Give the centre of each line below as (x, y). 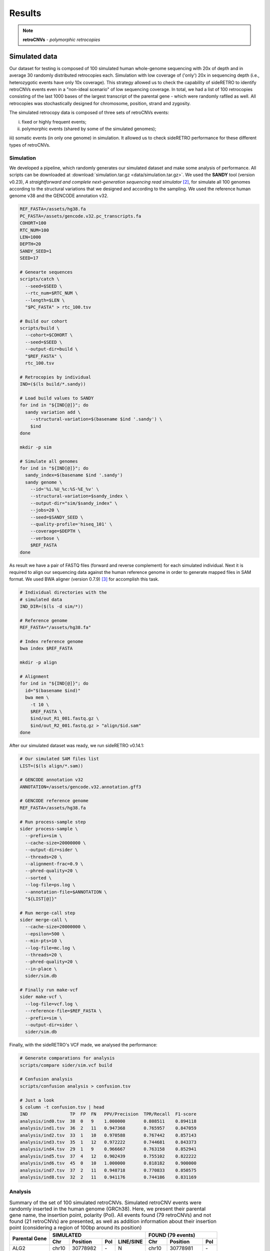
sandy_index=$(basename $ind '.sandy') (74, 475)
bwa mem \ (37, 698)
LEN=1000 (30, 237)
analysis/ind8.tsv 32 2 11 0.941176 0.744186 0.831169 (108, 1177)
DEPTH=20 (30, 244)
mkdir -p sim (36, 447)
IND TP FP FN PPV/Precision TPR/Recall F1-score (108, 1114)
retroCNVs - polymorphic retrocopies (61, 40)
